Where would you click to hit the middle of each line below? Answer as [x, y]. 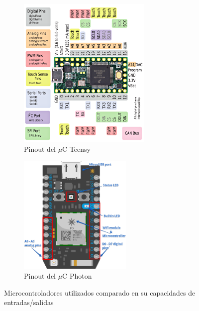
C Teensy [76, 149]
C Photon [77, 275]
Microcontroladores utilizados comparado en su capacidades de [100, 292]
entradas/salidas [29, 302]
